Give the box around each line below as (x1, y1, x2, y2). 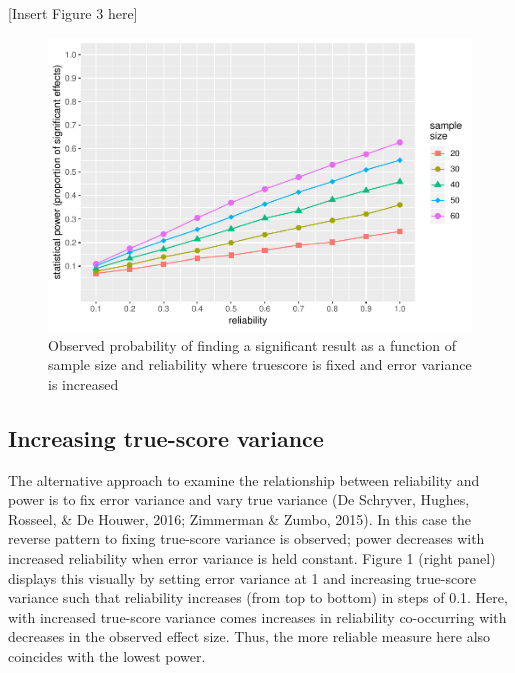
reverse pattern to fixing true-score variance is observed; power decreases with (8, 528, 485, 549)
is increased (48, 373, 119, 394)
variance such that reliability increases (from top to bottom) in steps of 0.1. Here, (8, 587, 508, 608)
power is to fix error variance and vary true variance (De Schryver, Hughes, (8, 489, 470, 510)
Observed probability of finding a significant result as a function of (48, 334, 457, 355)
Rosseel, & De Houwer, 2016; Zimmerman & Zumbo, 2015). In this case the (8, 508, 472, 529)
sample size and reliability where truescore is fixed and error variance (48, 354, 472, 375)
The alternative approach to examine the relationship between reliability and (8, 469, 480, 490)
